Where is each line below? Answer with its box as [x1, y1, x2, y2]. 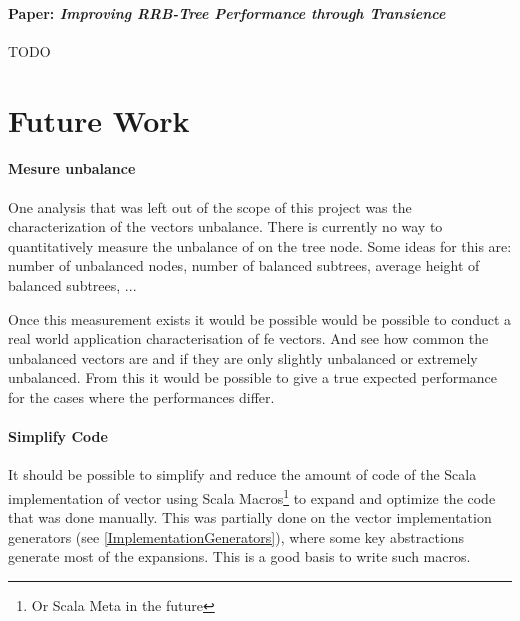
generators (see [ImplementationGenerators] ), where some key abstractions [8, 526, 465, 547]
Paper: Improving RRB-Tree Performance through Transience [8, 2, 446, 23]
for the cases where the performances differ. [8, 386, 275, 407]
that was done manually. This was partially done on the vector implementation [8, 507, 492, 528]
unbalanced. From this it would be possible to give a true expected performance [8, 367, 498, 388]
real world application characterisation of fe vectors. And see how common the [8, 328, 489, 349]
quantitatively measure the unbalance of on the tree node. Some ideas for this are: [8, 235, 512, 256]
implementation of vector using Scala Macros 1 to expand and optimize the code [8, 484, 496, 508]
